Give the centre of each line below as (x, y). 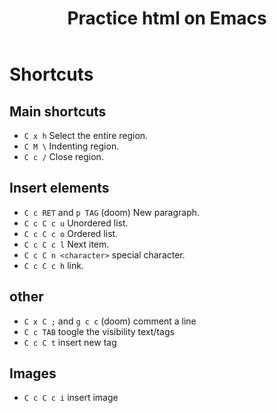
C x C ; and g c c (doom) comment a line (110, 321)
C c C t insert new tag (70, 342)
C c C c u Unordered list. (76, 223)
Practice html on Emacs (167, 18)
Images (33, 373)
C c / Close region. (63, 156)
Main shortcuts (58, 111)
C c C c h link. (53, 265)
